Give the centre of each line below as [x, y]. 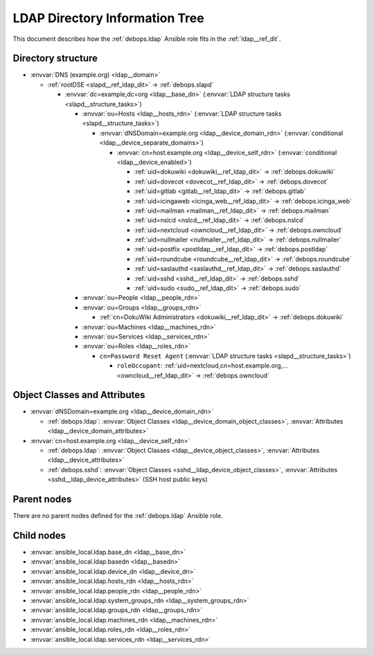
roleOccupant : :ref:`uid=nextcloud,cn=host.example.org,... [202, 366]
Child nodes [39, 536]
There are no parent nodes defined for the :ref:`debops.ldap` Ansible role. [118, 516]
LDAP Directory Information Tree [108, 18]
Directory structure [55, 59]
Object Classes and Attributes [79, 395]
